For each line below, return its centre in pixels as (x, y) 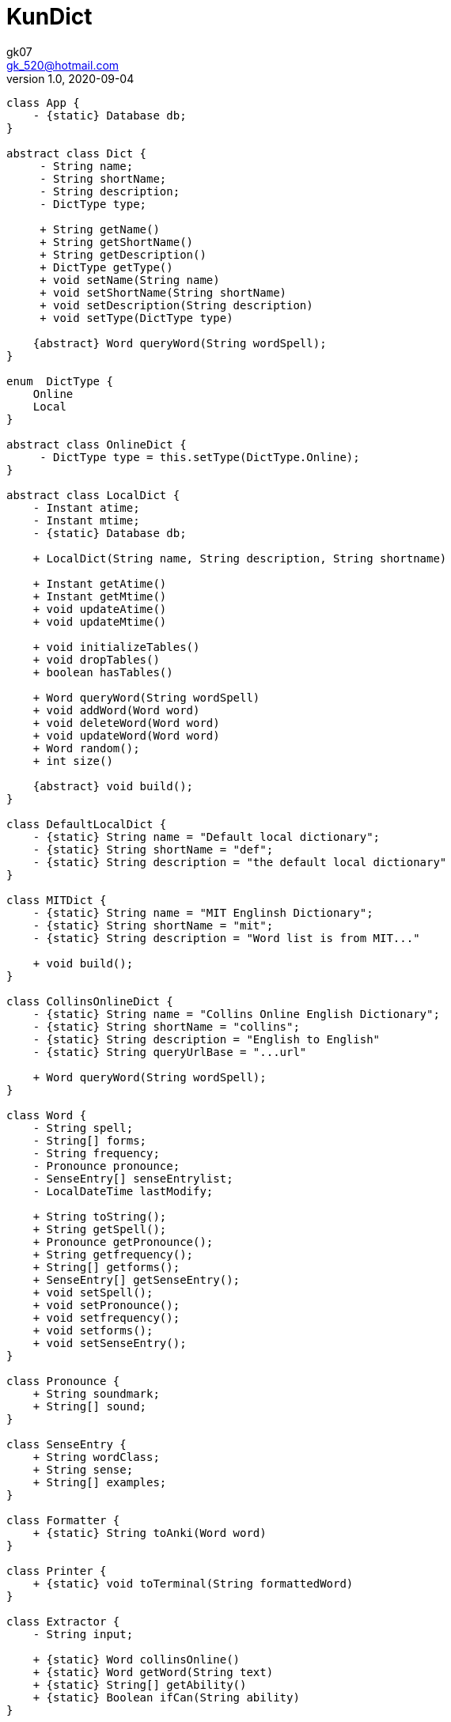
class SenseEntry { (66, 1444)
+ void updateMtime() (100, 621)
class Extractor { (63, 1621)
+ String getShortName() (117, 242)
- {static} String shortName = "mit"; (153, 925)
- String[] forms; (90, 1140)
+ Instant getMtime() (100, 596)
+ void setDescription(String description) (176, 305)
